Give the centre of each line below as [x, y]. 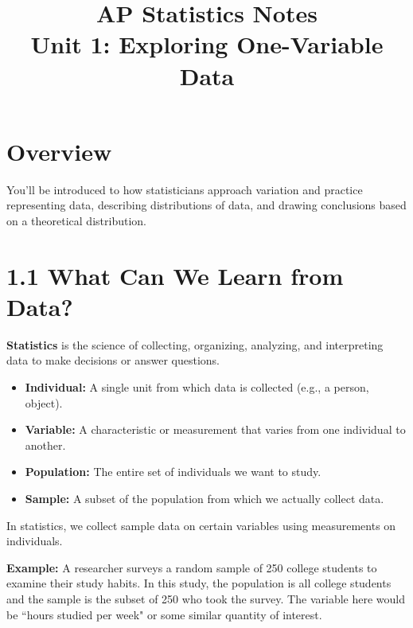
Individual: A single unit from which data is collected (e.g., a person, [197, 386]
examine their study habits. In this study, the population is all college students [199, 583]
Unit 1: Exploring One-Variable [207, 44]
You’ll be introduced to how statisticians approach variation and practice [185, 189]
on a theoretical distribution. [76, 220]
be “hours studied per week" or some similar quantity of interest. [164, 614]
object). [44, 402]
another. [45, 445]
